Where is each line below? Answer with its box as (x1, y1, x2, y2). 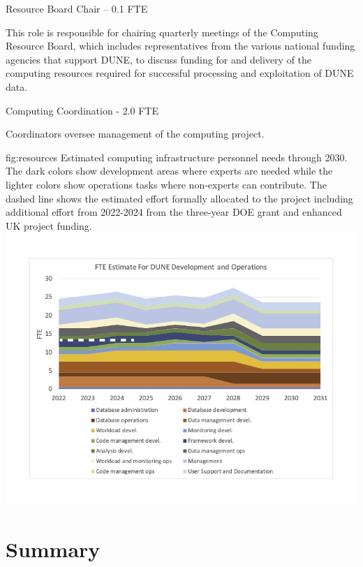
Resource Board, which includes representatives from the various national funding (6, 38, 355, 53)
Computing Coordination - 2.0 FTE (6, 103, 159, 117)
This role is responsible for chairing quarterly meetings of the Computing (6, 24, 318, 39)
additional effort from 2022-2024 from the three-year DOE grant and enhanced (6, 205, 342, 219)
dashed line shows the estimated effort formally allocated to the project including (6, 191, 353, 205)
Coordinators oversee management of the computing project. (6, 126, 265, 141)
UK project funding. (6, 218, 92, 233)
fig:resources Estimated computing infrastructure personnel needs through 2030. (6, 149, 348, 164)
